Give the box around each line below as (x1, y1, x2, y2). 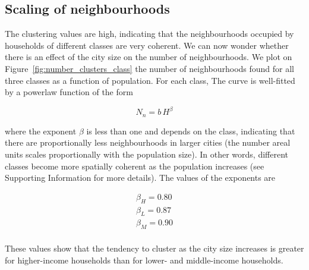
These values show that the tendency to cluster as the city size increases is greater (5, 242, 304, 255)
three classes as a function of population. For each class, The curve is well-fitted (5, 74, 295, 86)
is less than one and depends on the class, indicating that (86, 124, 295, 137)
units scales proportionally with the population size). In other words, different (5, 147, 289, 160)
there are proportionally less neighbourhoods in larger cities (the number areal (5, 136, 291, 149)
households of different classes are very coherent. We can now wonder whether (5, 39, 289, 51)
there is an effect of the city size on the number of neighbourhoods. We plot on (5, 51, 292, 63)
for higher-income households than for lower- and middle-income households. (5, 253, 283, 266)
